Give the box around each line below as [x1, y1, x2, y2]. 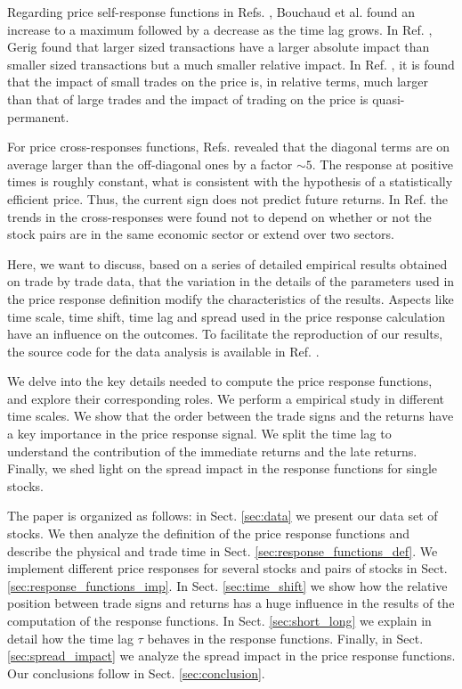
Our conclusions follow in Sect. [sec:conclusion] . [7, 663, 265, 682]
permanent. [7, 107, 69, 126]
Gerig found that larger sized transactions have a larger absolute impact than [7, 37, 430, 56]
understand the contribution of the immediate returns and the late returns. [7, 441, 417, 460]
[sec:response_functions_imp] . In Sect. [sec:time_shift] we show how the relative [7, 576, 448, 595]
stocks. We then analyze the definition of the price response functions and [7, 524, 409, 543]
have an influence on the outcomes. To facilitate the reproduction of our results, [7, 324, 443, 343]
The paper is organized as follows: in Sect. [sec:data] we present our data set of [7, 506, 438, 525]
